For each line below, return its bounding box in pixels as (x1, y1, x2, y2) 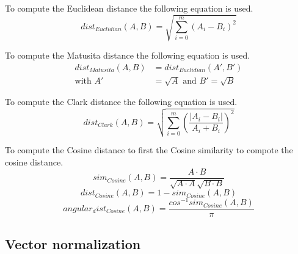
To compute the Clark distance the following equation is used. (5, 95, 238, 108)
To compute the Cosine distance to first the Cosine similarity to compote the (5, 143, 293, 156)
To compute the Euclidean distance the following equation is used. (5, 2, 253, 14)
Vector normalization (5, 234, 141, 253)
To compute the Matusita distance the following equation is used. (5, 49, 250, 62)
